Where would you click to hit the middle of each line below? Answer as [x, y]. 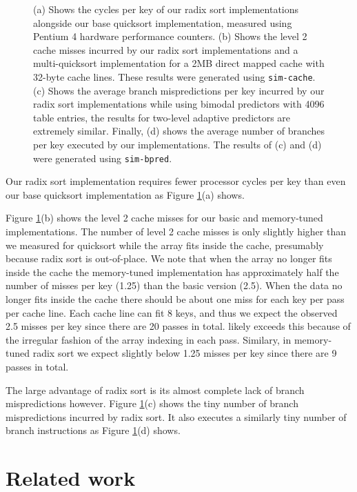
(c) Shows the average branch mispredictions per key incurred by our [179, 90]
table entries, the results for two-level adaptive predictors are [162, 117]
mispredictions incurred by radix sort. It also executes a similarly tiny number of [176, 416]
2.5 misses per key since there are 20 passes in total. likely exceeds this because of [178, 326]
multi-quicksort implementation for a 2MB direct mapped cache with [179, 63]
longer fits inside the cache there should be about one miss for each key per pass [175, 299]
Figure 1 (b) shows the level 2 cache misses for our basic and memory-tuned [164, 218]
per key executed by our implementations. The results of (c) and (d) [177, 144]
